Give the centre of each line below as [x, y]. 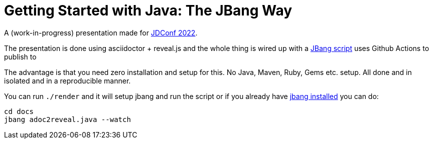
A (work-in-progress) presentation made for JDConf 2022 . [101, 32]
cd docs [19, 111]
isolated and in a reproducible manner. [67, 80]
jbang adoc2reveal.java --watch [67, 119]
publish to [20, 56]
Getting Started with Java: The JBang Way [148, 10]
